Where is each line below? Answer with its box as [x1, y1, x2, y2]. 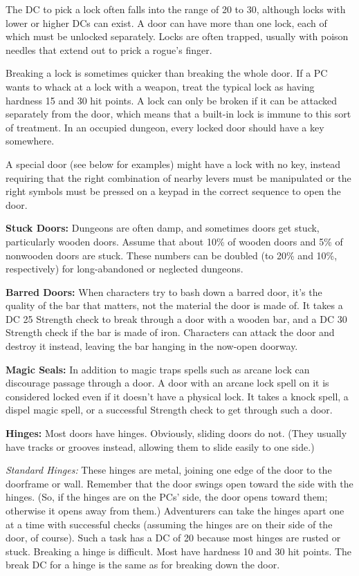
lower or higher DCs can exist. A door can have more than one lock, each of [6, 15, 327, 30]
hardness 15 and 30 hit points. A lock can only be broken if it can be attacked [6, 93, 338, 107]
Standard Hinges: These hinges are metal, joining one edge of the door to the [6, 463, 332, 477]
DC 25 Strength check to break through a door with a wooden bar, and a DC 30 [6, 311, 347, 326]
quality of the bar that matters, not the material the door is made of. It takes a [6, 298, 343, 313]
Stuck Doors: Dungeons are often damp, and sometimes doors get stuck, [6, 221, 320, 235]
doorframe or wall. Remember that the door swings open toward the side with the [6, 476, 353, 490]
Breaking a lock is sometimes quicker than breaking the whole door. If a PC [6, 66, 328, 80]
